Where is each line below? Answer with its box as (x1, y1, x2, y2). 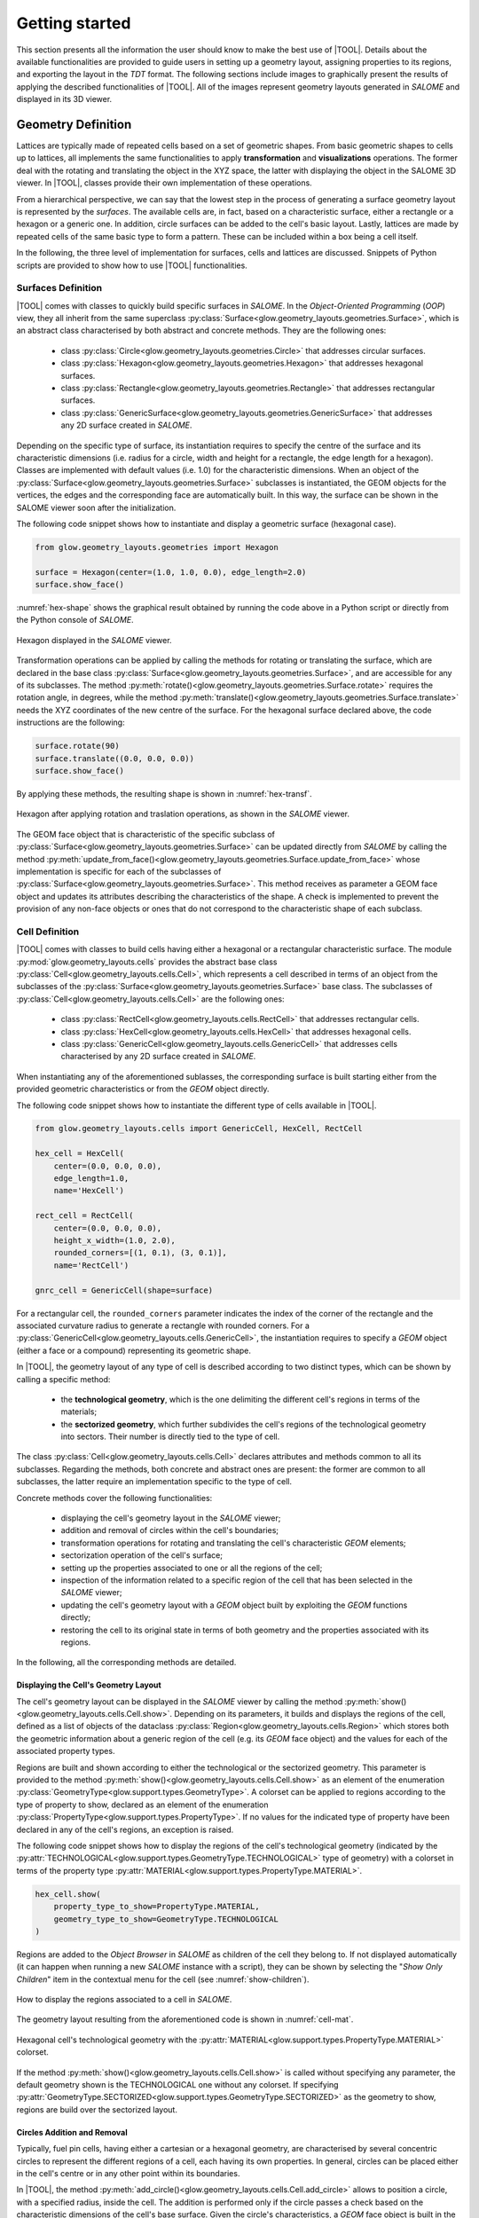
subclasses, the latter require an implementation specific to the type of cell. (16, 1476, 293, 1487)
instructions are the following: (16, 717, 125, 728)
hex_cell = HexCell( (35, 1149, 124, 1159)
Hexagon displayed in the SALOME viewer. (16, 634, 172, 645)
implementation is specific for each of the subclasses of (16, 866, 222, 877)
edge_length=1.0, (53, 1174, 130, 1184)
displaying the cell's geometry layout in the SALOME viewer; (60, 1513, 281, 1523)
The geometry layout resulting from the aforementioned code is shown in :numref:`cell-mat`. (16, 2014, 354, 2025)
